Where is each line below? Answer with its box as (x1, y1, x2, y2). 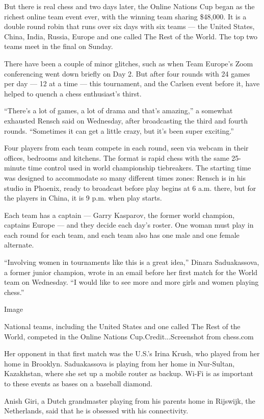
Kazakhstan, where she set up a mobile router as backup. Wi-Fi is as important (4, 368, 253, 379)
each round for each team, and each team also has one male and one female (4, 229, 240, 240)
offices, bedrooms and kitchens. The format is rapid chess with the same (4, 152, 229, 163)
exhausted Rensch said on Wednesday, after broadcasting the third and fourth (4, 115, 248, 126)
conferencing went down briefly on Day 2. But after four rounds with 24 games (4, 68, 250, 79)
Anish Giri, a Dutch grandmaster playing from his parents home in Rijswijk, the (4, 395, 255, 406)
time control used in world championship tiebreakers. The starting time (28, 162, 251, 173)
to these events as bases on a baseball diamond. (4, 378, 152, 388)
